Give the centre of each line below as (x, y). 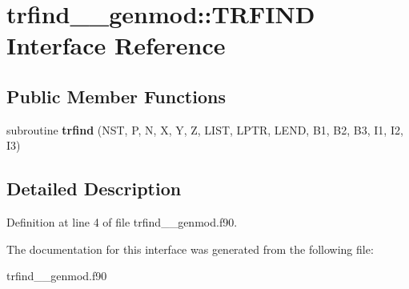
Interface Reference (116, 45)
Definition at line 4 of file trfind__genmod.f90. (122, 222)
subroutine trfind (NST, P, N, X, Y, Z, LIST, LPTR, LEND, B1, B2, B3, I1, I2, (205, 129)
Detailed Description (94, 189)
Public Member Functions (116, 96)
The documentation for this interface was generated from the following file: (190, 249)
